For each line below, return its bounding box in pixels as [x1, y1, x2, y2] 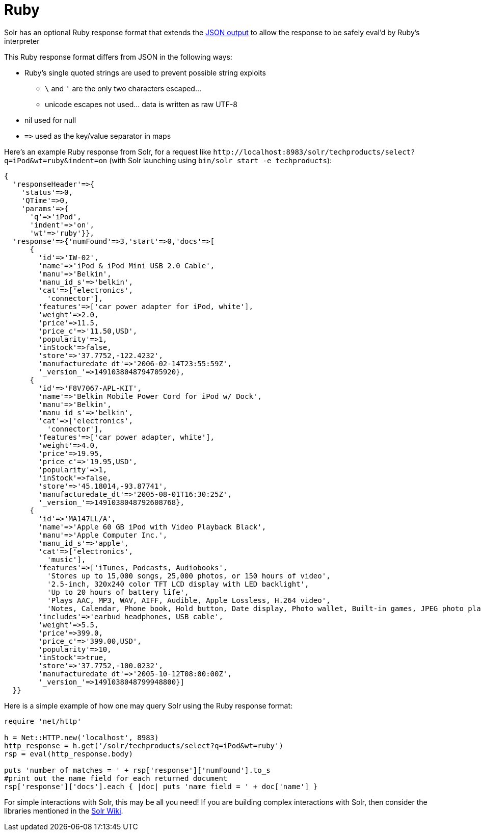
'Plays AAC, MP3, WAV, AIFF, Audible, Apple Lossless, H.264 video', [47, 596, 331, 604]
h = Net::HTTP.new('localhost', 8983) [4, 733, 159, 742]
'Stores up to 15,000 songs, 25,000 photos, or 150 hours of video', [47, 571, 331, 580]
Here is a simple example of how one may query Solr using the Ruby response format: [4, 701, 293, 710]
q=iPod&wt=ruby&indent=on [4, 156, 108, 165]
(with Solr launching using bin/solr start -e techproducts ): [109, 156, 332, 165]
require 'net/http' [4, 717, 82, 725]
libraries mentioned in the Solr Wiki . [4, 806, 123, 815]
